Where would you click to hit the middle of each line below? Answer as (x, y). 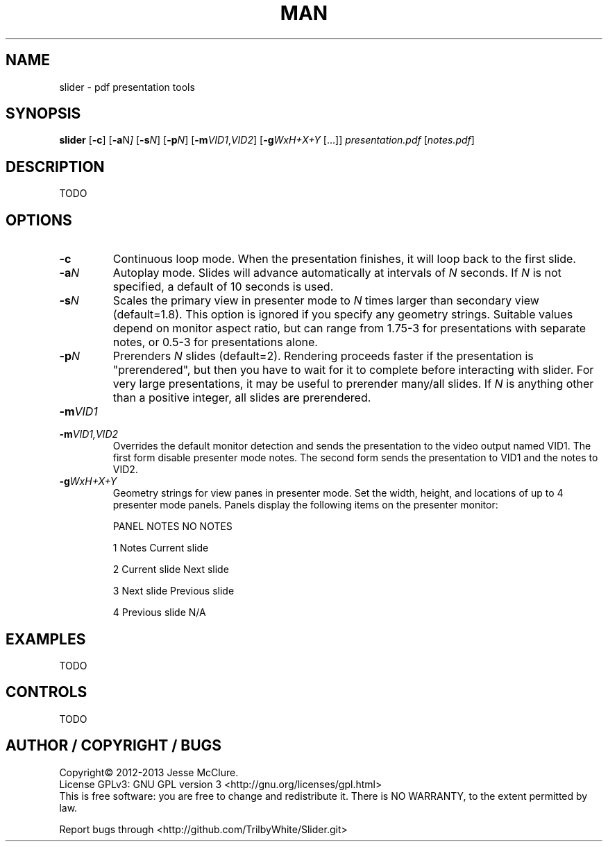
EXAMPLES (46, 639)
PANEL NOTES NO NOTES (172, 527)
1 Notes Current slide (161, 548)
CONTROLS (47, 692)
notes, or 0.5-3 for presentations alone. (215, 342)
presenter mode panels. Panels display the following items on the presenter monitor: (305, 505)
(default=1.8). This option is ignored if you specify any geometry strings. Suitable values (343, 315)
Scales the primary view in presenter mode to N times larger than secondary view (326, 301)
